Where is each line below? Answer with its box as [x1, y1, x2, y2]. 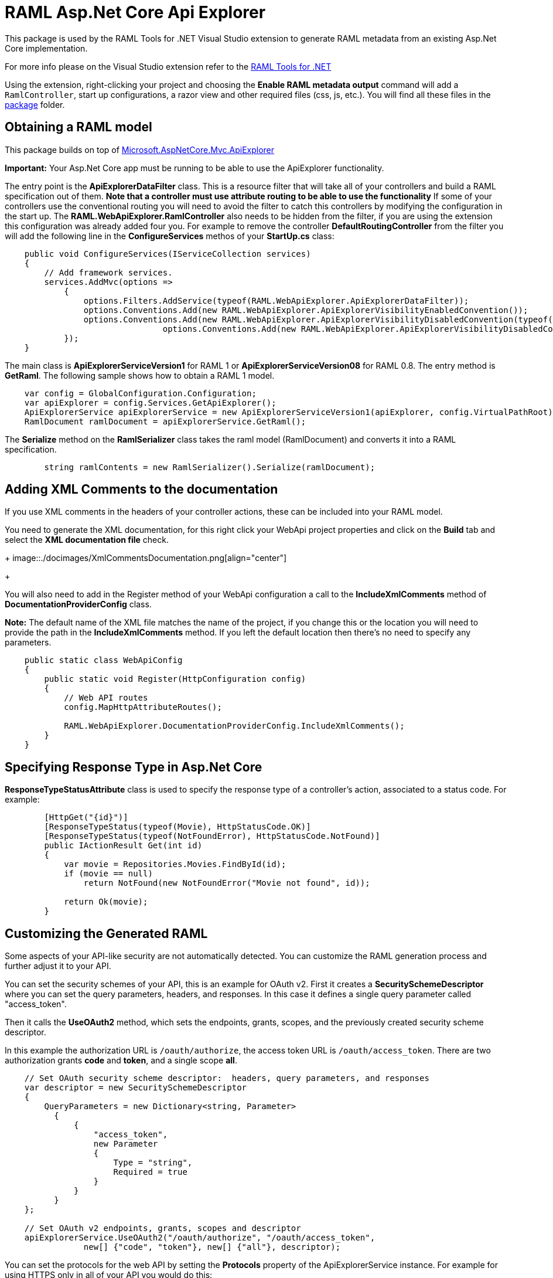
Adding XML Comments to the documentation [5, 482, 278, 497]
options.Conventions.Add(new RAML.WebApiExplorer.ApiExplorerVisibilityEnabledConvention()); [83, 305, 528, 315]
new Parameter [93, 1139, 158, 1149]
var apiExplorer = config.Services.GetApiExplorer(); [24, 397, 276, 407]
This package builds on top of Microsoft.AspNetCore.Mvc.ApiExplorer [5, 144, 275, 155]
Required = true [113, 1167, 187, 1177]
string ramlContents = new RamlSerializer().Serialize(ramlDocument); [44, 462, 376, 472]
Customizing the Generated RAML [5, 926, 208, 941]
